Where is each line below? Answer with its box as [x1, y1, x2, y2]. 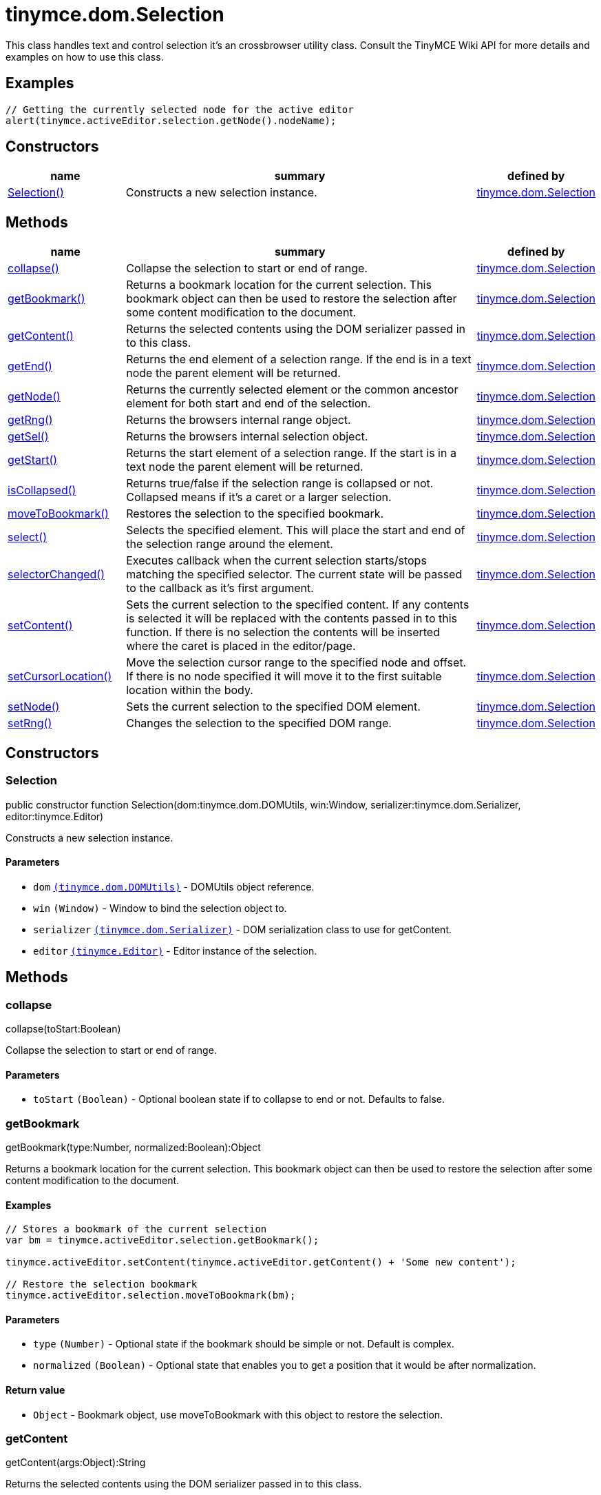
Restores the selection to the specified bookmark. [126, 507, 384, 521]
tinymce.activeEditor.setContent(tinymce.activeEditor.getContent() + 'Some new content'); [6, 1257, 516, 1268]
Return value [6, 1383, 65, 1396]
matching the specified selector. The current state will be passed [126, 567, 463, 582]
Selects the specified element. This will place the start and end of [126, 523, 465, 538]
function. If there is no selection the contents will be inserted [126, 625, 440, 640]
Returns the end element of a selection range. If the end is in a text [126, 352, 472, 367]
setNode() [8, 700, 60, 714]
